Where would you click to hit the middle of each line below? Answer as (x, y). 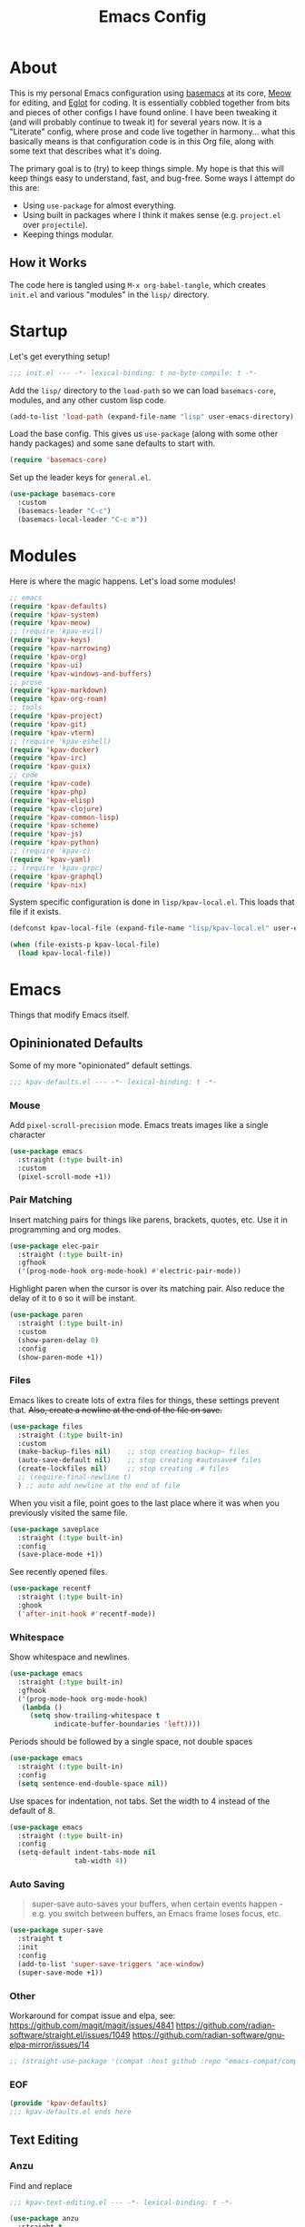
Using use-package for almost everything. (99, 205)
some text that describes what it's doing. (85, 151)
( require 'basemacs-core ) (58, 460)
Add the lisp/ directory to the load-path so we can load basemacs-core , (143, 390)
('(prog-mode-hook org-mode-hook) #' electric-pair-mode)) (130, 1272)
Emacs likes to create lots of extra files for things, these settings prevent (144, 1400)
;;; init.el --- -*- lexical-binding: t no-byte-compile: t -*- (133, 373)
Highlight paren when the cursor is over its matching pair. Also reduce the (147, 1289)
